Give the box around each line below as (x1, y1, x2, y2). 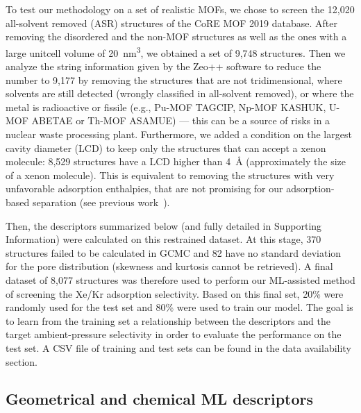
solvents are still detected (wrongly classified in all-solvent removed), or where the (6, 86, 354, 101)
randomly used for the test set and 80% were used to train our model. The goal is (6, 300, 353, 314)
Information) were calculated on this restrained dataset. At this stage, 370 (6, 232, 321, 246)
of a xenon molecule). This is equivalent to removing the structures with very (6, 167, 335, 182)
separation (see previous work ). (32, 194, 170, 209)
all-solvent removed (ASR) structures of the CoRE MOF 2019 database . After (6, 15, 338, 30)
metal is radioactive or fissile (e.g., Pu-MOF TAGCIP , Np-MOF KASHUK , (6, 99, 326, 114)
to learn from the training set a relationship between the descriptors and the (6, 313, 330, 328)
